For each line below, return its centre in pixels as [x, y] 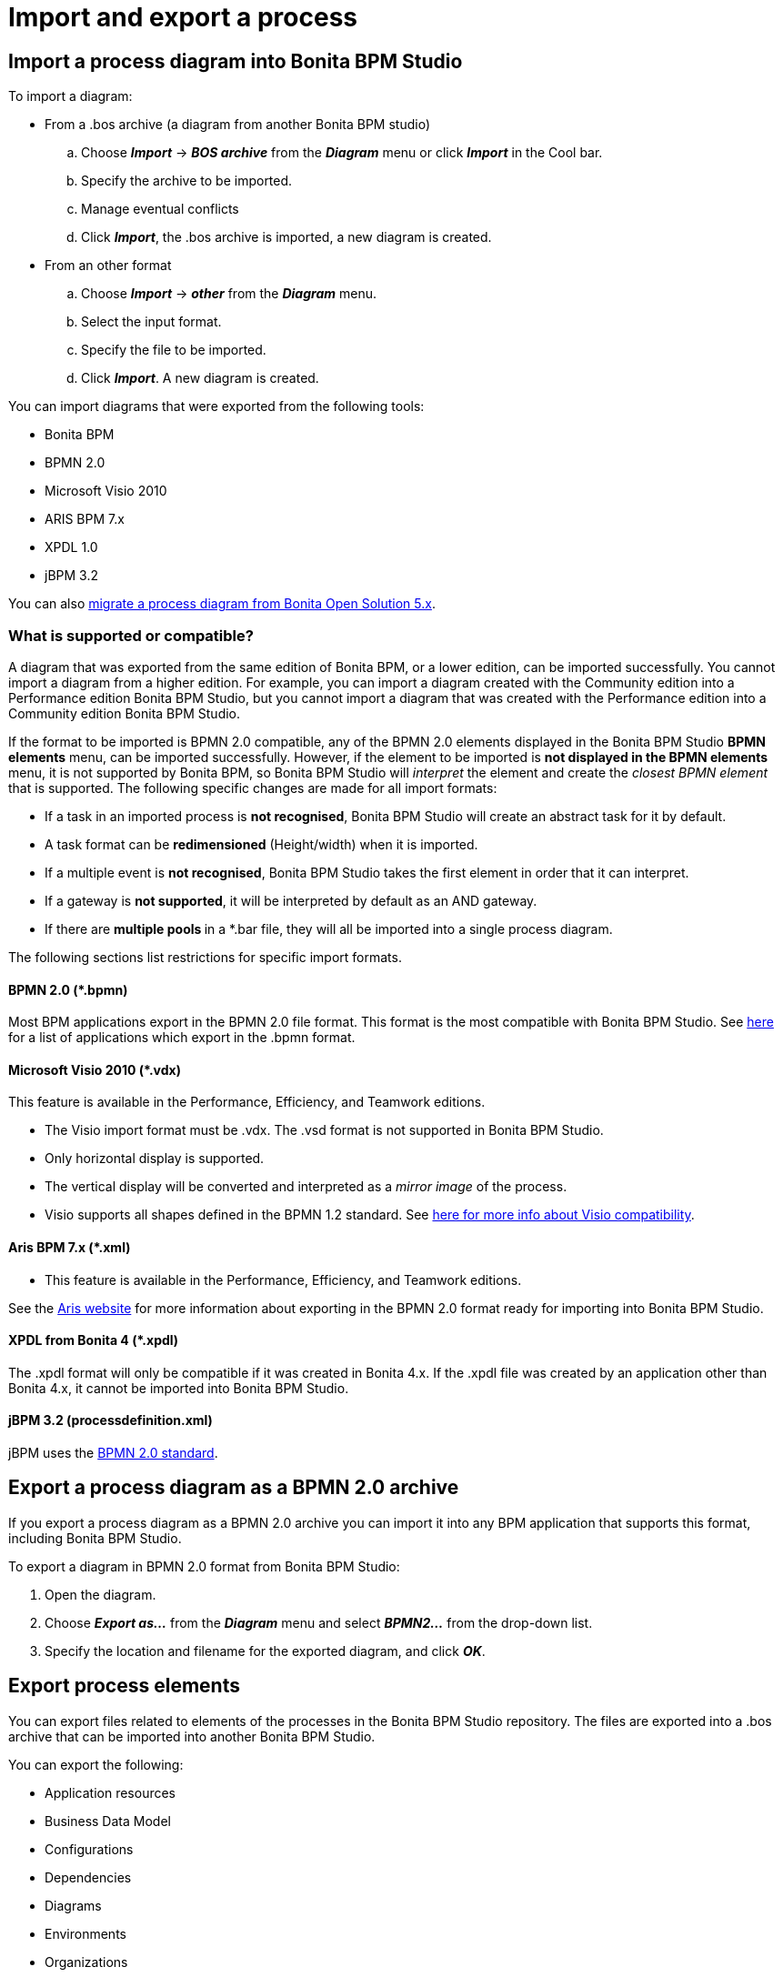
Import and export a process [183, 17]
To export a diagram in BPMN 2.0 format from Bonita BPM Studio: [204, 1566]
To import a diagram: [70, 96]
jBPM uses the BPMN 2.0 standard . [113, 1453]
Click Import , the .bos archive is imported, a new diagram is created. [286, 237]
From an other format [108, 266]
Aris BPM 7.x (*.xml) [70, 1247]
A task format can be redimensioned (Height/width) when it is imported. [261, 844]
